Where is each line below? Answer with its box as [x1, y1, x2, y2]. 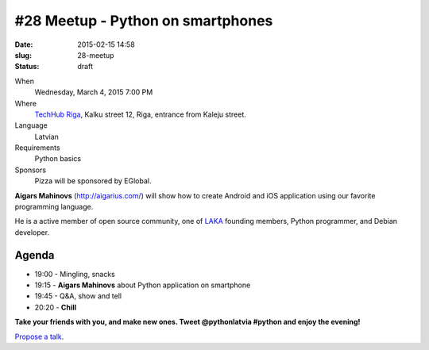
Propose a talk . [14, 332, 64, 341]
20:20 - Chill [34, 302, 77, 312]
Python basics [34, 154, 82, 163]
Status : [14, 62, 40, 71]
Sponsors [14, 165, 47, 175]
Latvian [34, 132, 60, 141]
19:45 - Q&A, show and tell [34, 291, 122, 301]
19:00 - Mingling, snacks [34, 269, 115, 279]
